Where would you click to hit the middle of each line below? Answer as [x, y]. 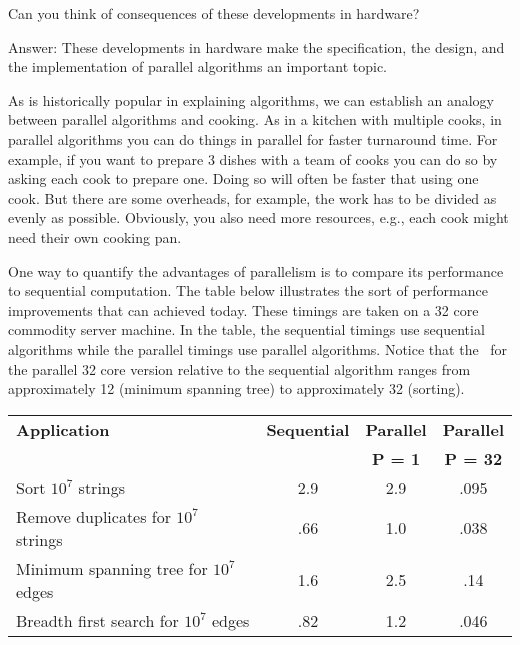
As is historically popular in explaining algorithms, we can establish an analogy [251, 99]
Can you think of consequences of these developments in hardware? [214, 13]
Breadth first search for [97, 620]
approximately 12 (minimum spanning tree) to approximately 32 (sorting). [236, 388]
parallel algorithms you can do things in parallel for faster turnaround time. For [253, 138]
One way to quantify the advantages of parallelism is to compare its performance [256, 270]
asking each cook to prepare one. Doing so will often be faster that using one [243, 178]
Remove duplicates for [94, 516]
